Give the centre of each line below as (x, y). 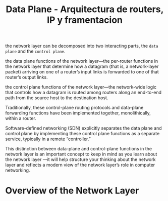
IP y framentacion (85, 20)
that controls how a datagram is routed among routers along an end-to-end (83, 93)
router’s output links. (26, 77)
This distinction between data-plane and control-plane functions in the (79, 149)
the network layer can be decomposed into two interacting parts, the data (82, 46)
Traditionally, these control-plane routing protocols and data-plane (74, 108)
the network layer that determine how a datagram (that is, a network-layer (82, 66)
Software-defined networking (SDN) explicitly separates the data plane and (84, 128)
